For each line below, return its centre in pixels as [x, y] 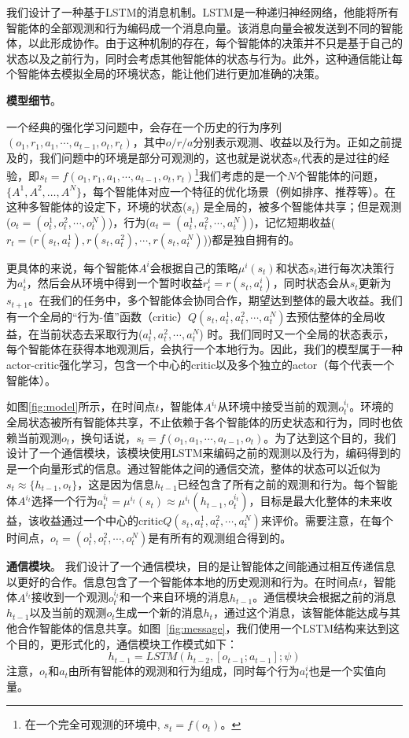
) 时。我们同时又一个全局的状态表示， [297, 333]
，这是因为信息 [116, 483]
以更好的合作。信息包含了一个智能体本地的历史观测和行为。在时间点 [182, 581]
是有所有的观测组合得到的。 [220, 538]
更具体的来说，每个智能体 [72, 267]
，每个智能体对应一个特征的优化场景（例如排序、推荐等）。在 [238, 191]
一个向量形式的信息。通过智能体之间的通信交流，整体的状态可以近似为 [199, 469]
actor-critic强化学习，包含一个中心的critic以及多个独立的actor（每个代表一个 [201, 365]
